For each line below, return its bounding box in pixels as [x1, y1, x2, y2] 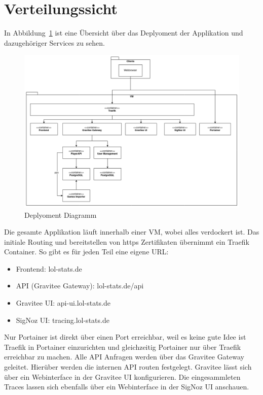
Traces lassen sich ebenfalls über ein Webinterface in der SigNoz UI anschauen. [4, 381, 249, 392]
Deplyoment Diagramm [24, 209, 97, 220]
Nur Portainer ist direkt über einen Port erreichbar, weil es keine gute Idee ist [4, 332, 246, 342]
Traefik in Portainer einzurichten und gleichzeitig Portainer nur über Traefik [4, 341, 241, 352]
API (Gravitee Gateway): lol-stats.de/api [16, 280, 144, 291]
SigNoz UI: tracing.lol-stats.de [16, 314, 109, 325]
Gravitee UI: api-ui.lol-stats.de [16, 298, 110, 308]
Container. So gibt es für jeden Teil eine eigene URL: [4, 246, 169, 257]
